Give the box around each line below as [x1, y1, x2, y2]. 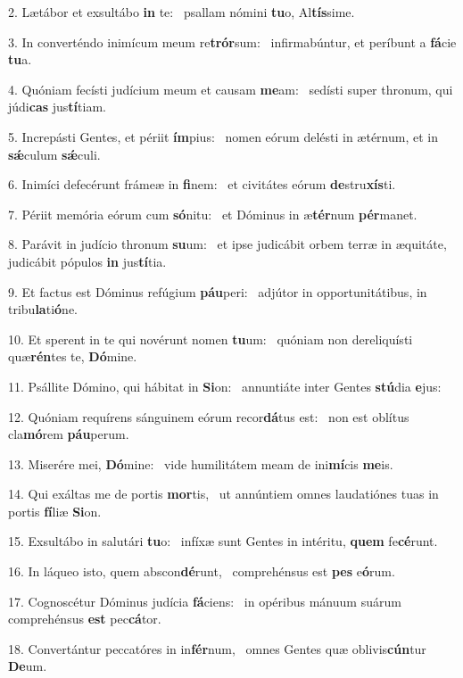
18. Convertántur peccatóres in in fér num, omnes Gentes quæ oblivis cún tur [8, 639, 426, 657]
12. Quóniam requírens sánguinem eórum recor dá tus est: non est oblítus [8, 407, 409, 426]
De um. [8, 657, 47, 675]
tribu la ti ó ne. [8, 300, 79, 318]
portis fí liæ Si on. [8, 501, 102, 520]
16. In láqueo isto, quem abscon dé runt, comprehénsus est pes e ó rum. [8, 562, 395, 581]
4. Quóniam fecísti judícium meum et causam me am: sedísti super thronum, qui [8, 79, 453, 98]
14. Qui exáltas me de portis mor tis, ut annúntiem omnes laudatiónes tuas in [8, 484, 439, 503]
